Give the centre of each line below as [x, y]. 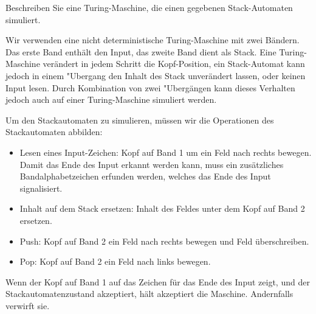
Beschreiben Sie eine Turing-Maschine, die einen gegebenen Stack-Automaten [149, 7]
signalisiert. [41, 188]
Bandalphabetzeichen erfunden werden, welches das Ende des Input [145, 176]
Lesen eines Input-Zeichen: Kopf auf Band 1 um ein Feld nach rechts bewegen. [166, 152]
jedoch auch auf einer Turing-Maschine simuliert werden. [111, 99]
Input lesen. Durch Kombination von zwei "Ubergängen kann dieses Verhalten [150, 87]
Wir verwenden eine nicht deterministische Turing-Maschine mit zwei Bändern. [153, 40]
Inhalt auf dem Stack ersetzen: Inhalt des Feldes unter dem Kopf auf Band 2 [162, 208]
